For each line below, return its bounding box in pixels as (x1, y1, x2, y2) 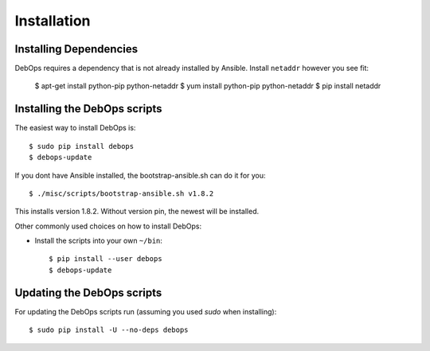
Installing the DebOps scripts (14, 102, 162, 115)
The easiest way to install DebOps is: (14, 123, 136, 133)
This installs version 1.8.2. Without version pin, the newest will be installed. (14, 207, 260, 216)
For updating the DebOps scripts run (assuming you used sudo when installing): (14, 306, 277, 316)
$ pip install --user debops (49, 255, 162, 263)
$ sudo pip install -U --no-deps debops (29, 326, 189, 334)
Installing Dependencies (14, 42, 139, 56)
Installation (14, 12, 91, 29)
